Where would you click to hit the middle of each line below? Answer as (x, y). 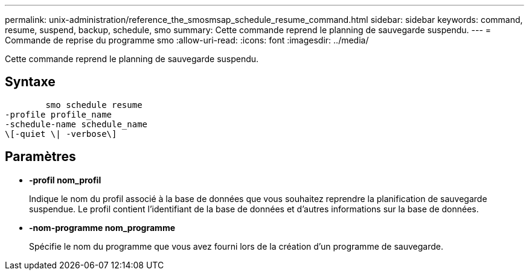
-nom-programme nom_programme (102, 227)
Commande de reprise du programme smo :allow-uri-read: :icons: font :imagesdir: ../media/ (187, 40)
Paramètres (40, 157)
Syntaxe (30, 82)
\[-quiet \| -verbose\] (61, 134)
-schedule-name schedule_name (76, 124)
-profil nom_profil (65, 180)
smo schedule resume (94, 105)
